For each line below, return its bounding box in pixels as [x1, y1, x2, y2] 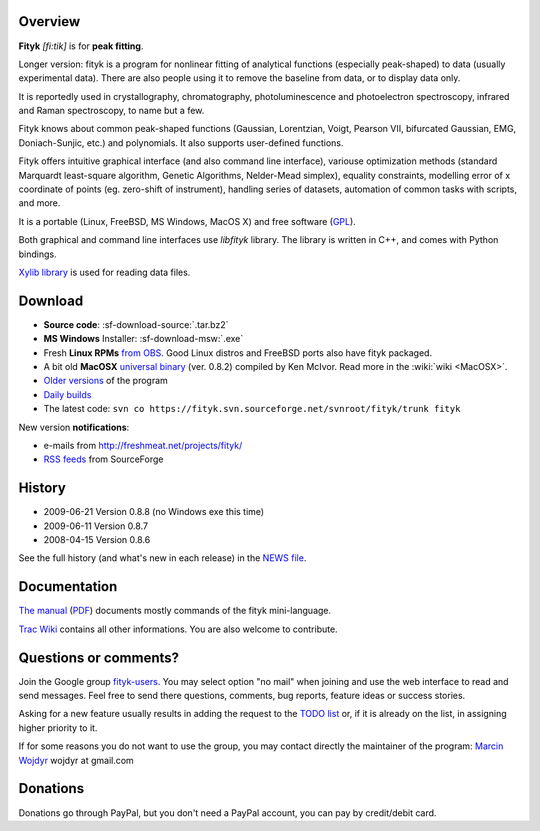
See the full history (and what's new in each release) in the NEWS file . [18, 552, 307, 564]
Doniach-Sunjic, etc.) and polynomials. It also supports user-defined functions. [18, 136, 344, 149]
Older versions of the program [43, 375, 169, 387]
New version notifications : [18, 421, 130, 433]
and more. [18, 197, 61, 209]
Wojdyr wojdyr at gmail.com [18, 754, 134, 766]
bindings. [18, 248, 57, 260]
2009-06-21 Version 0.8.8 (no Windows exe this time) [43, 506, 265, 518]
